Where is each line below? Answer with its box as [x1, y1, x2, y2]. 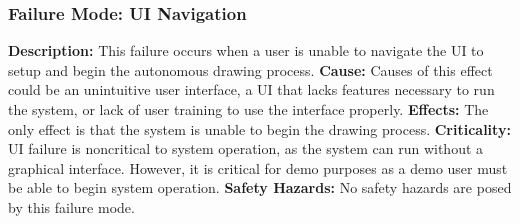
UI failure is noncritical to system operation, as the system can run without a [8, 138, 484, 159]
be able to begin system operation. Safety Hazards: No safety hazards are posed [8, 177, 512, 198]
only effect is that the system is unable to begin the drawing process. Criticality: [8, 118, 511, 139]
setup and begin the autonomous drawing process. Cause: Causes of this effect [8, 59, 493, 80]
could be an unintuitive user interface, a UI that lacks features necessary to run [8, 79, 495, 100]
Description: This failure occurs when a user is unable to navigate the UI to [8, 40, 484, 61]
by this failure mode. [8, 196, 135, 217]
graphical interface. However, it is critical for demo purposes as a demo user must [8, 157, 508, 178]
